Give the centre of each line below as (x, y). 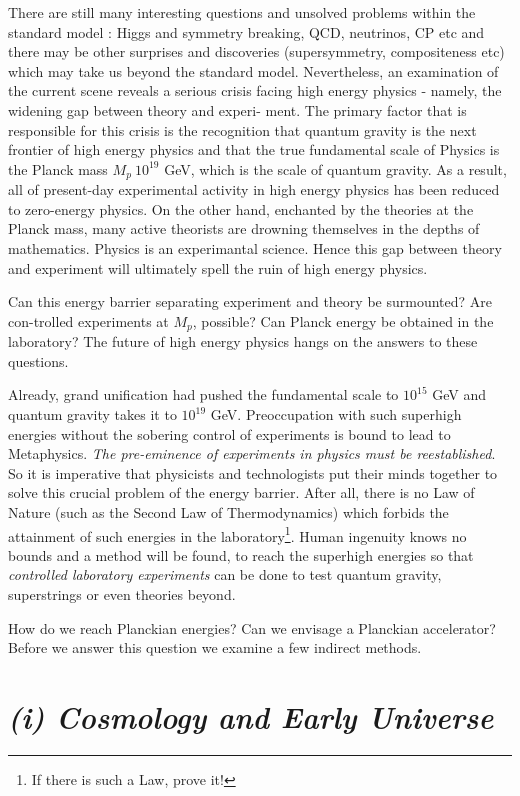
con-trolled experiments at (88, 320)
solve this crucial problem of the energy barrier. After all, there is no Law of (241, 492)
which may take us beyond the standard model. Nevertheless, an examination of (253, 70)
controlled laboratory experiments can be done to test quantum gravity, (225, 574)
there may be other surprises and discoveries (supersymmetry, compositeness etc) (256, 51)
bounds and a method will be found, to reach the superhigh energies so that (241, 554)
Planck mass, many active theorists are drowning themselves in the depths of (244, 228)
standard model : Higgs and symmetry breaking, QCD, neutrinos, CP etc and (246, 31)
